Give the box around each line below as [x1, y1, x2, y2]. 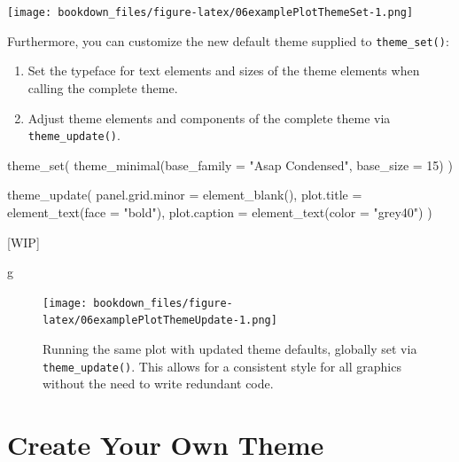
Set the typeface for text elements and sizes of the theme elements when [27, 61, 420, 80]
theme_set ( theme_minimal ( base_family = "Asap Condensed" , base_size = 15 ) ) [7, 155, 453, 174]
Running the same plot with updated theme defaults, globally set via [43, 340, 417, 358]
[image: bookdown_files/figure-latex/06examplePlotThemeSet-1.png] [7, 6, 414, 19]
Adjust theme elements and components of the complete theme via [27, 108, 391, 127]
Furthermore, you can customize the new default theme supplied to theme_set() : [7, 31, 449, 50]
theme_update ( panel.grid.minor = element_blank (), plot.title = [7, 185, 362, 204]
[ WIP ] [7, 232, 40, 251]
